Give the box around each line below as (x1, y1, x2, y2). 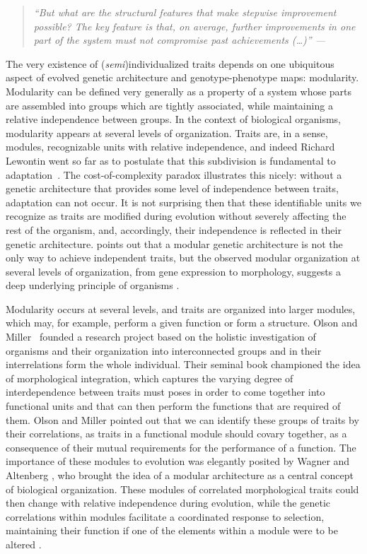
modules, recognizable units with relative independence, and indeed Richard (6, 139, 335, 154)
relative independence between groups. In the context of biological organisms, (6, 112, 342, 126)
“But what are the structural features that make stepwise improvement (33, 5, 337, 19)
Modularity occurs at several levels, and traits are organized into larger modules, (6, 301, 356, 316)
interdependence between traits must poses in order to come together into (6, 384, 325, 399)
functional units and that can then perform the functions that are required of (6, 399, 341, 413)
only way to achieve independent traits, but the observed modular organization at (6, 250, 361, 265)
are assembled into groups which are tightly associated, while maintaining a (6, 98, 333, 112)
